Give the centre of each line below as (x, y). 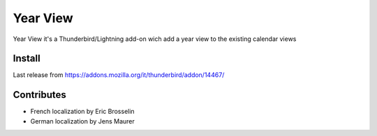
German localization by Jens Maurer (83, 121)
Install (27, 59)
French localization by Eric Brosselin (83, 112)
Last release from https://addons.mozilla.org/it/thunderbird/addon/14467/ (119, 75)
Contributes (39, 95)
